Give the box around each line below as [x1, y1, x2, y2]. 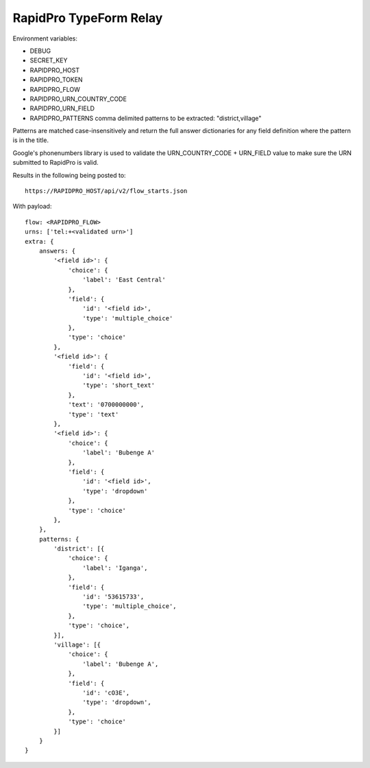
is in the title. [12, 136, 49, 144]
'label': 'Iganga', [82, 563, 148, 572]
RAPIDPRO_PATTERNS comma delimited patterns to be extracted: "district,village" [29, 114, 262, 122]
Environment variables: [12, 34, 78, 43]
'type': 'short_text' [82, 382, 156, 389]
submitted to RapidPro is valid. [12, 159, 99, 167]
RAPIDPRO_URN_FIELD [29, 104, 95, 113]
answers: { [38, 247, 76, 255]
